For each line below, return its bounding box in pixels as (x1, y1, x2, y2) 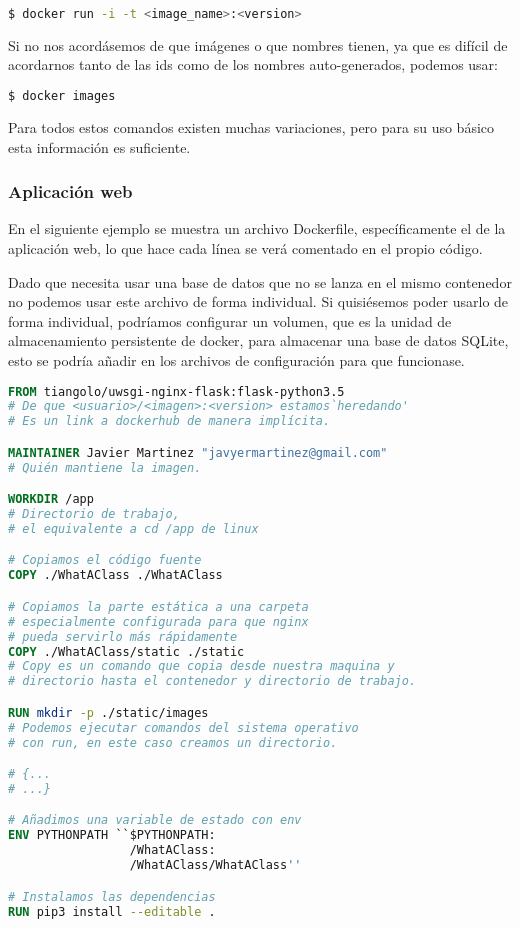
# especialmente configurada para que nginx (8, 614, 309, 629)
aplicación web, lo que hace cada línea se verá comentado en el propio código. (8, 237, 483, 258)
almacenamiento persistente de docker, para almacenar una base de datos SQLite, (8, 330, 509, 351)
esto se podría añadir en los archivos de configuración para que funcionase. (8, 349, 465, 370)
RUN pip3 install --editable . (8, 904, 216, 919)
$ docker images (8, 89, 116, 104)
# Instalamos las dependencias (8, 889, 216, 904)
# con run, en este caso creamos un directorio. (8, 735, 338, 750)
